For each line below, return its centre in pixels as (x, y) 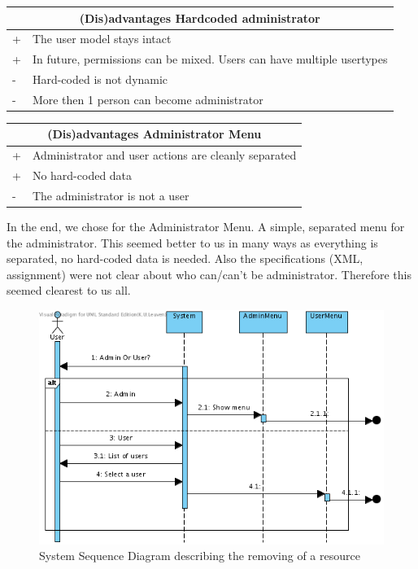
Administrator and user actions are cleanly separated (164, 155)
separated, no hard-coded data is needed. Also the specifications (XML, (185, 258)
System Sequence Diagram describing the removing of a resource (200, 556)
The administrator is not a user (111, 195)
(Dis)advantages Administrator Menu (155, 134)
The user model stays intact (102, 39)
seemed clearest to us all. (69, 290)
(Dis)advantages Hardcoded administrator (200, 18)
